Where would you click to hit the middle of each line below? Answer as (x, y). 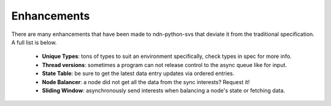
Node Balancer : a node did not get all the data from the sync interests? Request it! (146, 82)
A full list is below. (34, 42)
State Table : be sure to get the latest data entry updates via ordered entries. (138, 74)
